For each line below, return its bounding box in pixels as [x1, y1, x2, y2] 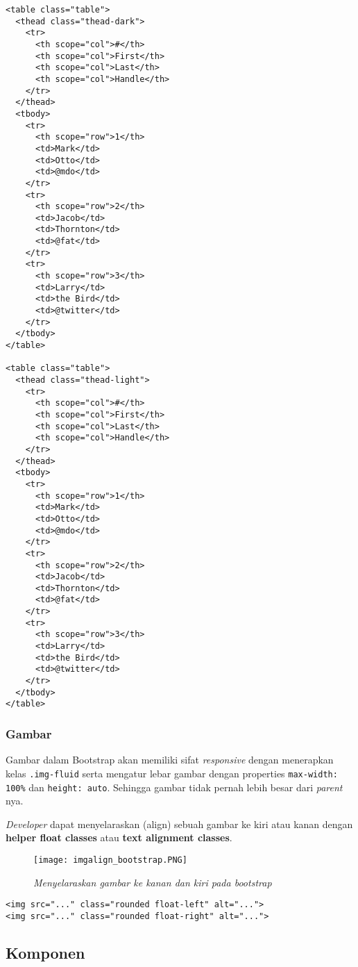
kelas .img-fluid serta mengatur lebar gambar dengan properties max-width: [6, 766, 338, 780]
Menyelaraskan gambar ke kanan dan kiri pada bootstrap [33, 875, 272, 889]
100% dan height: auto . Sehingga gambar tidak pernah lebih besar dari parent [6, 779, 343, 794]
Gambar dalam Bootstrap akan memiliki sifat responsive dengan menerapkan [6, 752, 334, 767]
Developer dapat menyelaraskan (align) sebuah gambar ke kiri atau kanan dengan [6, 816, 353, 831]
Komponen [6, 941, 85, 963]
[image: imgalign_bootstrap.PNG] [33, 854, 187, 865]
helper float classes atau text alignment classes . [6, 830, 232, 845]
